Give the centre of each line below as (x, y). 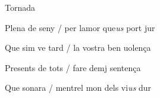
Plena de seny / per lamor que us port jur (80, 27)
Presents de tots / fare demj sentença (73, 67)
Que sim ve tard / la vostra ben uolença (78, 48)
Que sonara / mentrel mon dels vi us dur (78, 88)
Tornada (20, 7)
